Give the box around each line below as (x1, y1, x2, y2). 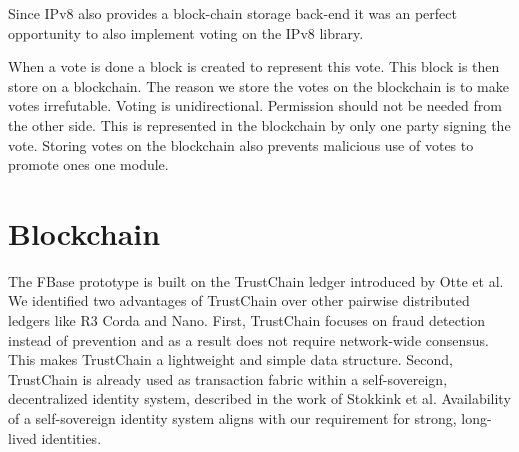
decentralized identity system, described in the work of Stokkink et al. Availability (8, 388, 511, 409)
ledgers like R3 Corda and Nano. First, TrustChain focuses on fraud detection (8, 310, 485, 331)
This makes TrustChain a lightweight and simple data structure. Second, (8, 349, 454, 370)
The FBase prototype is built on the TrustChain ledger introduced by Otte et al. (8, 270, 504, 291)
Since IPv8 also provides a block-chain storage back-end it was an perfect (8, 3, 457, 23)
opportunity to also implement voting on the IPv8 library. (8, 22, 364, 43)
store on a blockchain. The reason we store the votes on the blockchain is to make (8, 75, 509, 96)
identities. (41, 427, 102, 448)
